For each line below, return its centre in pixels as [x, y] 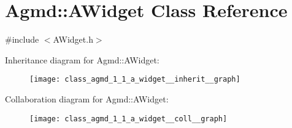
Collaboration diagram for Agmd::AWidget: [87, 98]
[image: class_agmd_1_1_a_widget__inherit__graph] [135, 80]
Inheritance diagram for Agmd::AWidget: [82, 59]
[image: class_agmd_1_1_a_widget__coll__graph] [129, 119]
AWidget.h [73, 39]
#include [22, 39]
